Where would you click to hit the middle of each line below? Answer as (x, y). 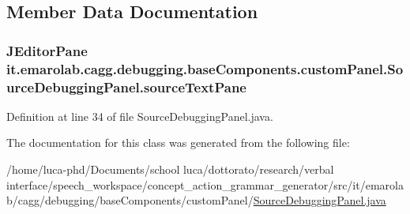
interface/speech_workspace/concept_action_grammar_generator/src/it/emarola (205, 184)
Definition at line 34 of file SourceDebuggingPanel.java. (140, 116)
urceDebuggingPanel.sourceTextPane (126, 86)
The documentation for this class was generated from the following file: (178, 143)
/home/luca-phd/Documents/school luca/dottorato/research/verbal (170, 169)
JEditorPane (47, 50)
